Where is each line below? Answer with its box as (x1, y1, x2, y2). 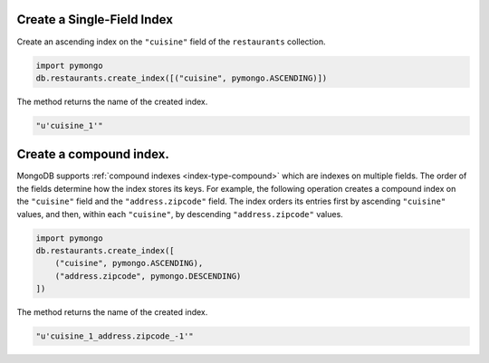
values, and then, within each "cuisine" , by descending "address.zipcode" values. (16, 208, 343, 219)
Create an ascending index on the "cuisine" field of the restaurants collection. (16, 36, 326, 47)
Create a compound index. (16, 147, 169, 162)
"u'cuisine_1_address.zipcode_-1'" (35, 331, 194, 341)
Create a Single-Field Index (16, 12, 174, 27)
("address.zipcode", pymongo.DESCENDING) (54, 271, 242, 281)
